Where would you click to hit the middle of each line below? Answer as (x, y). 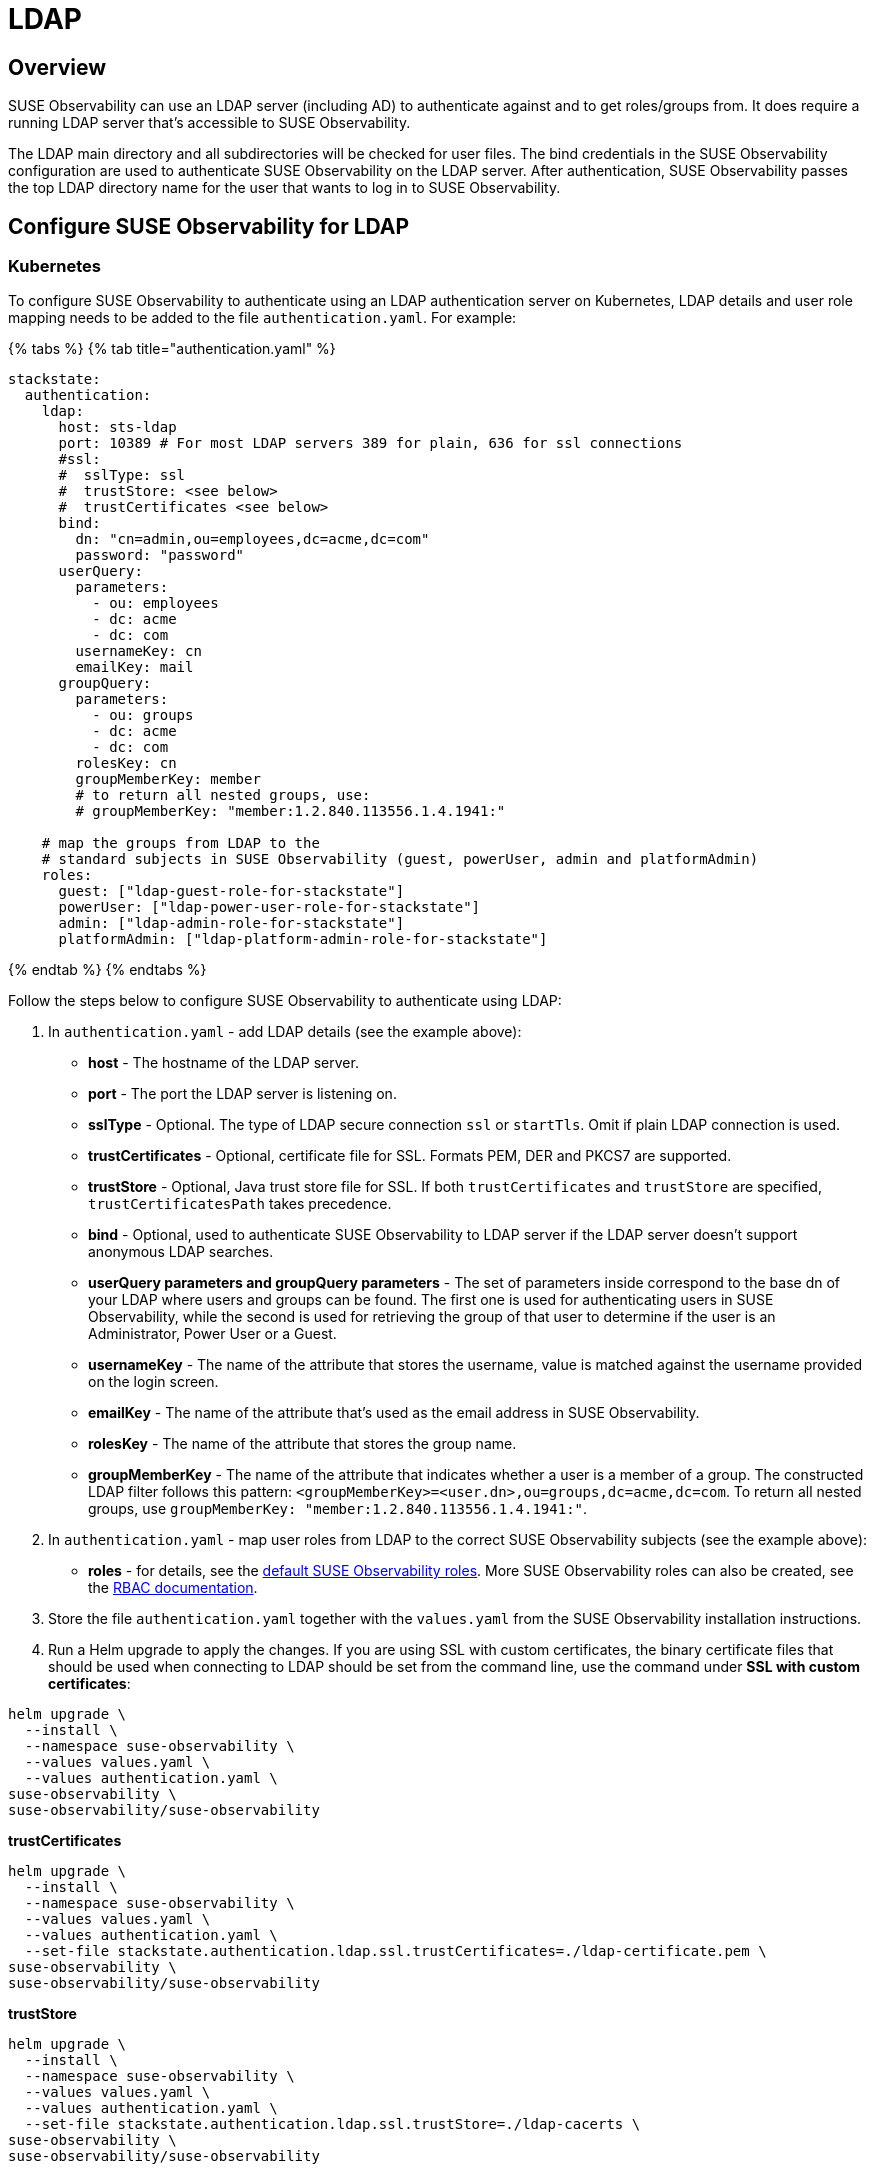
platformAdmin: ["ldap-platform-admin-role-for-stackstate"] (303, 939)
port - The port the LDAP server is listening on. (242, 1094)
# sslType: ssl (122, 475)
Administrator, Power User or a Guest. (212, 1334)
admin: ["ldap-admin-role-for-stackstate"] (231, 923)
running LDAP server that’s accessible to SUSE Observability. (209, 123)
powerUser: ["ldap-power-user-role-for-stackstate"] (269, 907)
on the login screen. (153, 1382)
